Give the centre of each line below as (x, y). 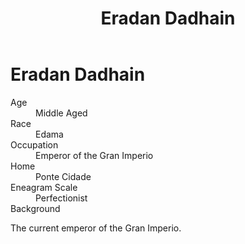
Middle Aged (61, 113)
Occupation (34, 144)
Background (35, 208)
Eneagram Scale (44, 187)
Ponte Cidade (63, 176)
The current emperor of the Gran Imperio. (96, 228)
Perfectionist (61, 198)
